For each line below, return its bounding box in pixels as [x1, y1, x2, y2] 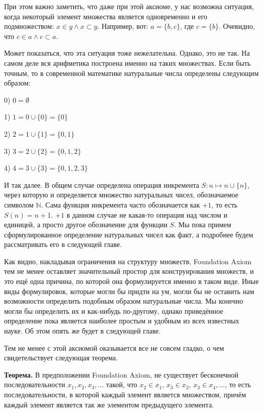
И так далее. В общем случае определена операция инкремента [4, 179, 199, 190]
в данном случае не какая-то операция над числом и [66, 209, 228, 220]
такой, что [106, 379, 138, 390]
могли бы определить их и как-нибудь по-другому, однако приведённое [4, 305, 224, 316]
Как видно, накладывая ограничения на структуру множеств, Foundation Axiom [4, 256, 252, 266]
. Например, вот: [97, 21, 149, 31]
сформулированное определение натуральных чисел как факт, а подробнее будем [4, 229, 253, 239]
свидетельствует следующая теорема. [4, 352, 118, 363]
